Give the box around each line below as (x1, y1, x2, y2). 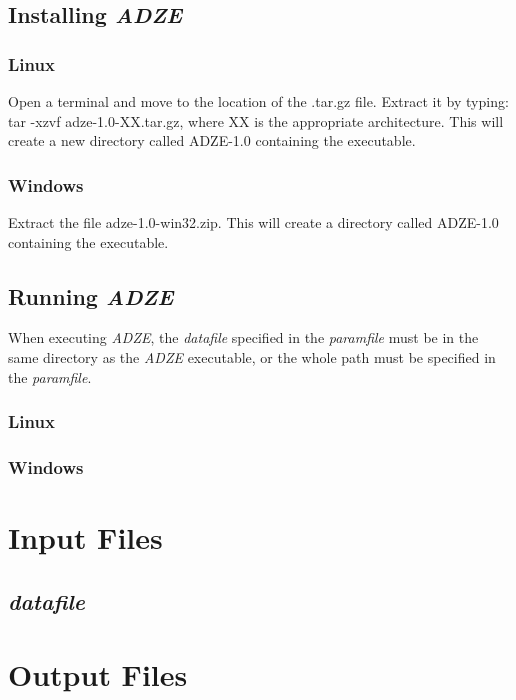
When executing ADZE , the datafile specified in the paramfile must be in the (8, 327, 479, 348)
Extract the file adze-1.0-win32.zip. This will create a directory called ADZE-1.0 (8, 212, 499, 232)
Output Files (8, 654, 188, 695)
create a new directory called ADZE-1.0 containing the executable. (8, 130, 416, 151)
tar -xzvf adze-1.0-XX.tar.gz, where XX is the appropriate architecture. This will (8, 110, 504, 131)
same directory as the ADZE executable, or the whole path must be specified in (8, 346, 496, 367)
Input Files (8, 517, 163, 558)
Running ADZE (8, 280, 174, 311)
